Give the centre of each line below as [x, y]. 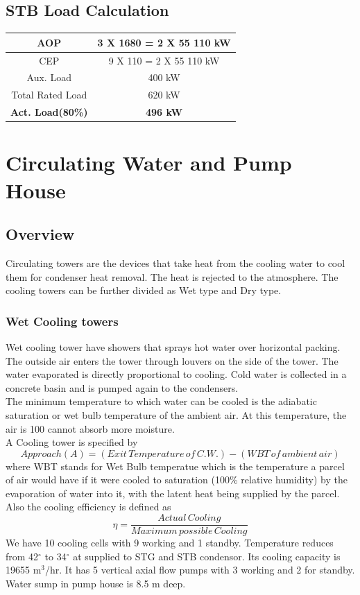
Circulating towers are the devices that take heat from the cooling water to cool [175, 262]
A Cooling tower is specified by [72, 442]
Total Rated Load [49, 95]
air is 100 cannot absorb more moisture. [90, 428]
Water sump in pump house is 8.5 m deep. [96, 583]
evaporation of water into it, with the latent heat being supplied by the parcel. [173, 493]
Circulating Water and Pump [149, 163]
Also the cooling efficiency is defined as [88, 507]
